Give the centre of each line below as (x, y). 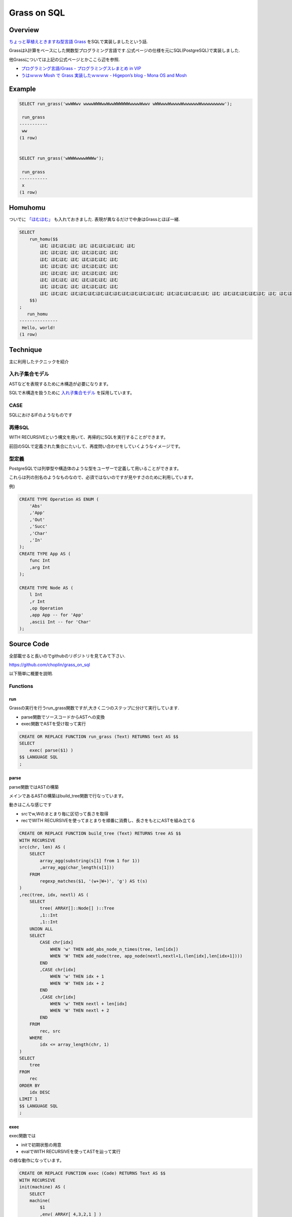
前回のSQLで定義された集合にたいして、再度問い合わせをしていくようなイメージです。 (96, 446)
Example (22, 89)
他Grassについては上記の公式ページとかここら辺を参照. (64, 59)
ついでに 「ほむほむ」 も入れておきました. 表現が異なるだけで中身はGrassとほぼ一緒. (94, 220)
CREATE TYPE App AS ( (45, 553)
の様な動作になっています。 (36, 1161)
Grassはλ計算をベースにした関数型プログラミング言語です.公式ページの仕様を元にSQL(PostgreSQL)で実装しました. (125, 51)
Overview (24, 30)
